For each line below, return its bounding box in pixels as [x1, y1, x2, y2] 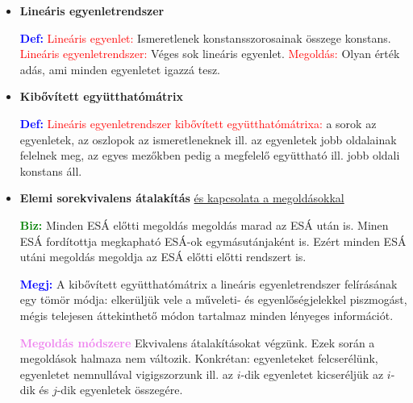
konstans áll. [19, 162, 82, 179]
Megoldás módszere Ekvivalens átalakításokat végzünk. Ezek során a [19, 334, 375, 351]
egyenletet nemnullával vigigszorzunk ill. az [19, 365, 233, 382]
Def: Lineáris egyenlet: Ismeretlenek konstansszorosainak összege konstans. [19, 29, 391, 46]
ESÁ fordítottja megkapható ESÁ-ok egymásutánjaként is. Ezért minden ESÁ [19, 232, 407, 249]
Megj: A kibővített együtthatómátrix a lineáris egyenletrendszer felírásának [19, 275, 398, 292]
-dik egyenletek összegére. [56, 381, 183, 398]
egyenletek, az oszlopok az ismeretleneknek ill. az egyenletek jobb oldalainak [19, 131, 397, 147]
